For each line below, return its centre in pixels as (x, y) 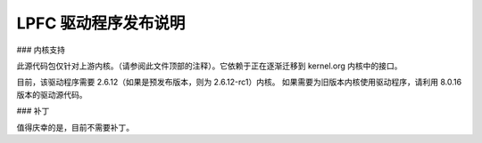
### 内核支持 (41, 50)
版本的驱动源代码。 (52, 94)
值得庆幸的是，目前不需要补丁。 (75, 127)
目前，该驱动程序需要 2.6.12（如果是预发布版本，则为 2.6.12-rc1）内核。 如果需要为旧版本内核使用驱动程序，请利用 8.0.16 (239, 82)
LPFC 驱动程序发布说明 (101, 23)
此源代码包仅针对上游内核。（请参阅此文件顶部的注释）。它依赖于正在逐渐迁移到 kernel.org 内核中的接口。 (209, 66)
